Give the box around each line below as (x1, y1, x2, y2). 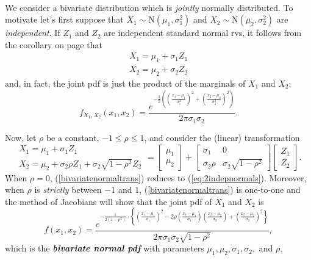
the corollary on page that (5, 38, 102, 51)
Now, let (5, 131, 37, 143)
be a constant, (46, 131, 99, 143)
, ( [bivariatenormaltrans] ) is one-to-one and (139, 183, 301, 196)
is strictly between (34, 183, 102, 196)
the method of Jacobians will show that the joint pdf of (5, 195, 212, 208)
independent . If (5, 26, 60, 39)
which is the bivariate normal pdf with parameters (5, 242, 204, 255)
